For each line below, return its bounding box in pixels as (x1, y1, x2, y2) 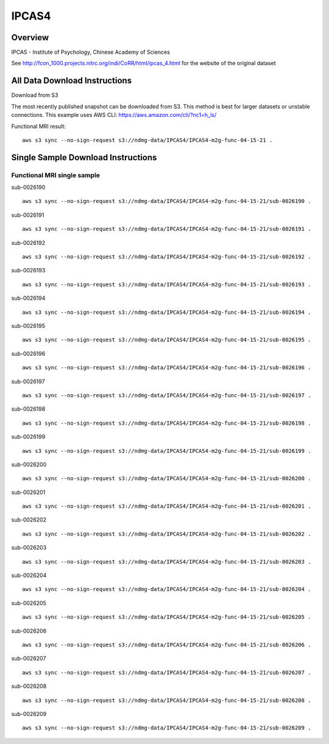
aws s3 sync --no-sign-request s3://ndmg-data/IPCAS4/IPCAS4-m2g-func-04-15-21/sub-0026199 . (22, 447, 311, 454)
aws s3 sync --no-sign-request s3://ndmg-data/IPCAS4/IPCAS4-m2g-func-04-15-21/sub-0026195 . (22, 336, 311, 344)
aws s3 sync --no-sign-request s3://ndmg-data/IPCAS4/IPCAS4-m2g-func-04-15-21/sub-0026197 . (22, 392, 311, 399)
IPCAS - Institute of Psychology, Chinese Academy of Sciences (11, 49, 171, 56)
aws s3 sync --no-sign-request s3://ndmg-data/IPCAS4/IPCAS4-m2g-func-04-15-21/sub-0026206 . (22, 641, 311, 648)
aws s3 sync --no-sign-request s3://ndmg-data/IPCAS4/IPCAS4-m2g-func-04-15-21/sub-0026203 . (22, 558, 311, 565)
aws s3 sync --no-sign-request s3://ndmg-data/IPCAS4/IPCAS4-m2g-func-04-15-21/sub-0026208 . (22, 696, 311, 704)
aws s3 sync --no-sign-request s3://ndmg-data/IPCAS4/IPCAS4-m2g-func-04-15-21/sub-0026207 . (22, 669, 311, 676)
